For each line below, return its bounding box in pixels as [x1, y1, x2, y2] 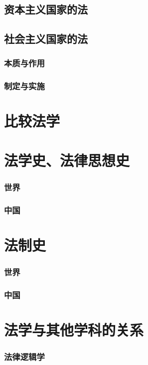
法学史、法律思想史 [4, 150, 130, 170]
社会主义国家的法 [4, 31, 88, 46]
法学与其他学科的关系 [4, 319, 144, 340]
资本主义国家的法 [4, 1, 88, 17]
